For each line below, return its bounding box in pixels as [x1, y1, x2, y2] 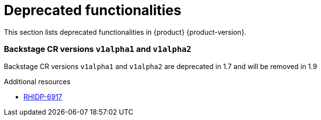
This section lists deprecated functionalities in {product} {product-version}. [4, 27, 247, 36]
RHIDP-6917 [23, 92, 63, 101]
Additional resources [4, 77, 70, 86]
